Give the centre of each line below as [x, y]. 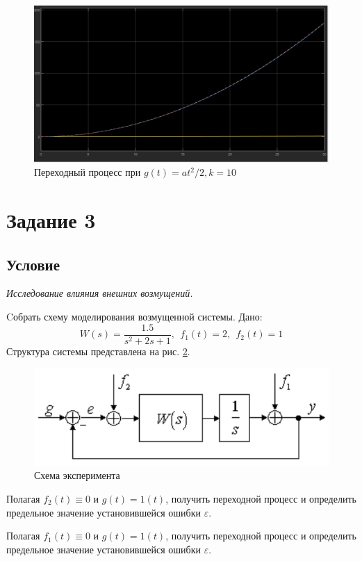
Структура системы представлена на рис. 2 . [98, 351]
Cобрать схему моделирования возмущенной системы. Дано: [134, 317]
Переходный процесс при [88, 172]
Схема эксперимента [77, 475]
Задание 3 [51, 220]
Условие [33, 264]
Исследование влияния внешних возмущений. [100, 293]
